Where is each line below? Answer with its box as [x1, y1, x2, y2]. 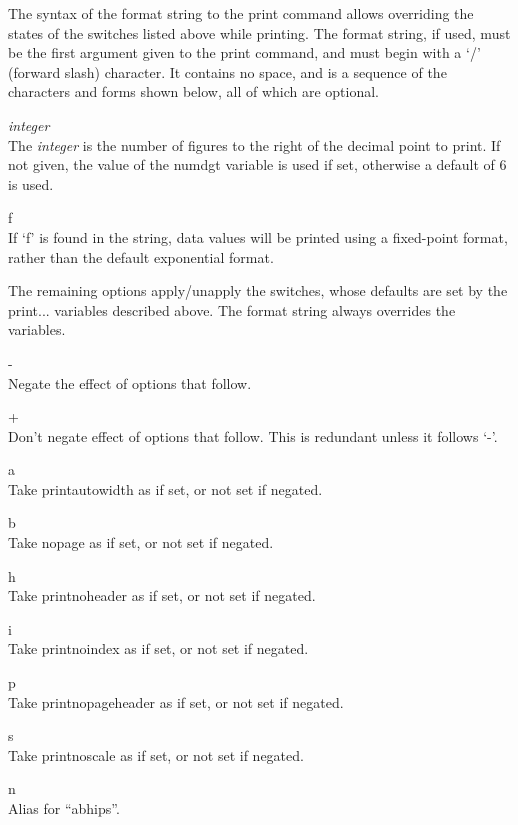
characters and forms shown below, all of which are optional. [8, 81, 379, 102]
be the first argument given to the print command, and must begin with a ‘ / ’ [8, 42, 481, 63]
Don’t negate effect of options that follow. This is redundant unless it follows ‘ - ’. [8, 425, 498, 446]
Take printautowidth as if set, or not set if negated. [8, 478, 323, 499]
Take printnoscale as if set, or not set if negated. [8, 744, 304, 765]
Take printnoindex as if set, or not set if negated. [8, 638, 309, 659]
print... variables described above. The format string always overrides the [8, 299, 456, 320]
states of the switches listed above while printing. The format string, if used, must [8, 22, 511, 43]
